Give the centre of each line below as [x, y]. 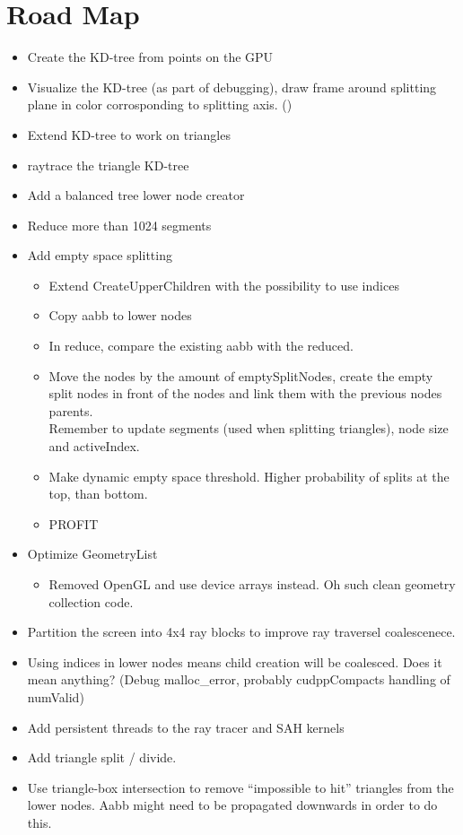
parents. [71, 410]
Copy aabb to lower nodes [120, 315]
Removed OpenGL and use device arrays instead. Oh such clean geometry [252, 584]
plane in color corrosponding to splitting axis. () [160, 104]
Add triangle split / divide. [102, 757]
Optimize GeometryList [92, 554]
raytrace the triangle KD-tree [108, 165]
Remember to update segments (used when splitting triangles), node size [249, 428]
